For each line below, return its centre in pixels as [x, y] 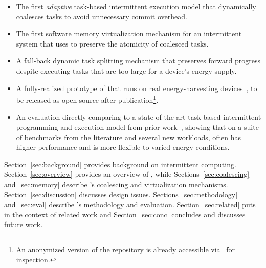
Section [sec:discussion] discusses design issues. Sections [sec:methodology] [121, 194]
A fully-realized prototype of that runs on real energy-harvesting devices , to [137, 88]
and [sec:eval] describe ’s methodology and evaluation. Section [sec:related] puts [130, 204]
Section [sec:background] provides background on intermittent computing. [120, 164]
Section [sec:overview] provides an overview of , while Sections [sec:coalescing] [127, 174]
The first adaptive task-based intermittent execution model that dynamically [136, 6]
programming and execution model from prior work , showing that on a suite [137, 127]
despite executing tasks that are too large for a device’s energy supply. [126, 70]
